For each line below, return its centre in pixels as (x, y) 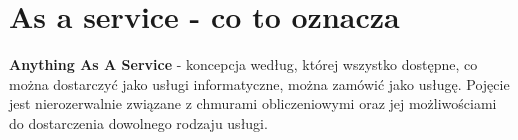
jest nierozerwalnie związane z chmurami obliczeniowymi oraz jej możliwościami (253, 103)
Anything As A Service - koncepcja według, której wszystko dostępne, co (243, 64)
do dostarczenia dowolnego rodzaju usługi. (138, 122)
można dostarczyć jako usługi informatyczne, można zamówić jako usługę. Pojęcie (259, 83)
